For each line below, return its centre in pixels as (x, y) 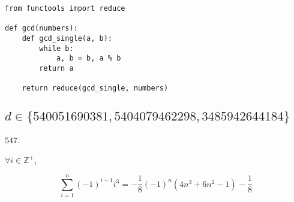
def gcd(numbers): (41, 28)
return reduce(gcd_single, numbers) (95, 88)
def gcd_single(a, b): (67, 38)
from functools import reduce (65, 8)
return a (56, 68)
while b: (56, 48)
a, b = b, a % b (88, 58)
